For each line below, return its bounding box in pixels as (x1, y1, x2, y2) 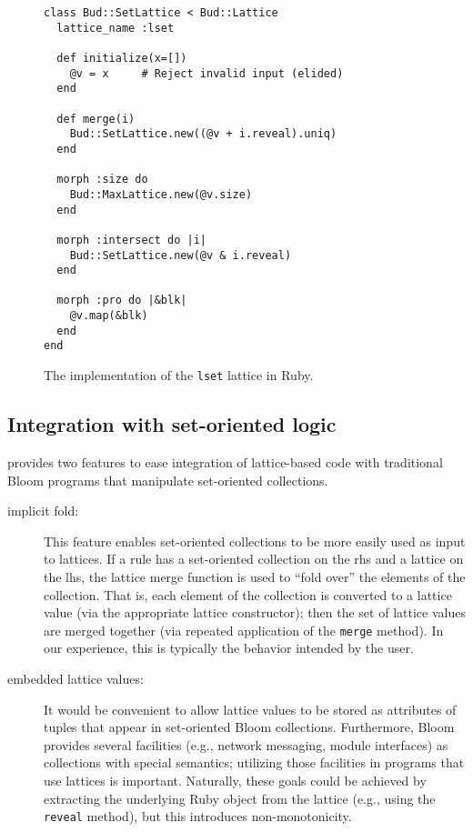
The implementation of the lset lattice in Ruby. (44, 366, 314, 385)
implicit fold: (7, 501, 79, 520)
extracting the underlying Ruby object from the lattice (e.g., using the (44, 788, 436, 807)
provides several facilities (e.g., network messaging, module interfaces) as (44, 735, 448, 754)
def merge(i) (56, 112, 136, 125)
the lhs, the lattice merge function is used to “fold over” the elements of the (44, 566, 466, 586)
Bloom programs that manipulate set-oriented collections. (7, 470, 328, 489)
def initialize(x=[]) (56, 51, 187, 65)
